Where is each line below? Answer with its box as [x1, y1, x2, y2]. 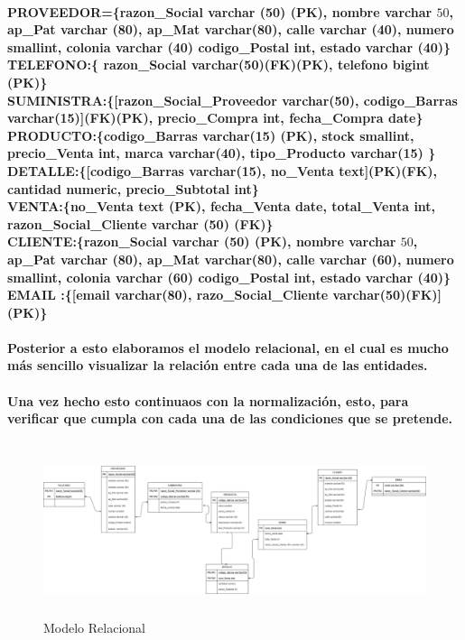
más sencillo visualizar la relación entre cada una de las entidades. [7, 356, 428, 375]
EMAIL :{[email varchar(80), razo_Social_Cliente [7, 285, 329, 304]
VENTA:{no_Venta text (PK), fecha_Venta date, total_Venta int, [7, 197, 436, 216]
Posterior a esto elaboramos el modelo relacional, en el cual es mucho [7, 338, 449, 357]
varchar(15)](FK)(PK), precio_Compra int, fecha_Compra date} [7, 108, 423, 127]
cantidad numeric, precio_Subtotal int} [7, 179, 259, 198]
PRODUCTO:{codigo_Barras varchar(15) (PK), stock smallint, [7, 125, 414, 144]
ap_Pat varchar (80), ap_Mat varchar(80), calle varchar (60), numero [7, 249, 454, 268]
